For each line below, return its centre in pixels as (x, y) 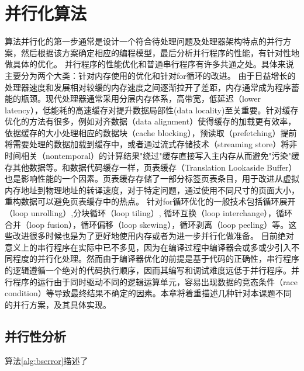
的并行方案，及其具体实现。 (58, 304)
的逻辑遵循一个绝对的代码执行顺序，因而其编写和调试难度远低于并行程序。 (148, 270)
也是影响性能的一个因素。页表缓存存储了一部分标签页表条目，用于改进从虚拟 (152, 178)
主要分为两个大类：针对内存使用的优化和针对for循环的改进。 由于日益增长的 (150, 75)
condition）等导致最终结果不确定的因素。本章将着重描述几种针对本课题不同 (148, 293)
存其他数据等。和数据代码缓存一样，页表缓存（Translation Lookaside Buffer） (151, 167)
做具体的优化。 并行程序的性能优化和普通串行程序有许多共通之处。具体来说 (149, 64)
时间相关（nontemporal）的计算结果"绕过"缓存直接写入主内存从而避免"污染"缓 (152, 156)
